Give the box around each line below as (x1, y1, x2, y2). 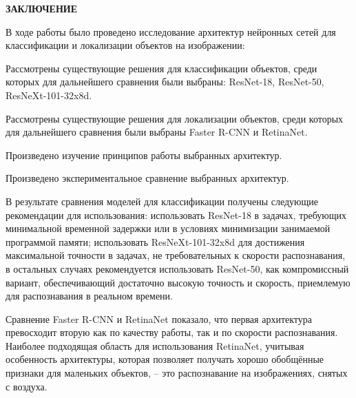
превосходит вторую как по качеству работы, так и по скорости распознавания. (6, 325, 338, 339)
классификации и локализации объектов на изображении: (6, 38, 245, 52)
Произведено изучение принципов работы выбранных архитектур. (6, 147, 282, 162)
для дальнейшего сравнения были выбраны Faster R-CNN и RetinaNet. (6, 125, 308, 139)
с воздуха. (6, 379, 48, 393)
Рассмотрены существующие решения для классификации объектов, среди (6, 61, 317, 75)
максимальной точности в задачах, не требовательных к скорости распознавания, (6, 248, 346, 262)
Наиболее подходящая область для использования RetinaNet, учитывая (6, 338, 304, 353)
